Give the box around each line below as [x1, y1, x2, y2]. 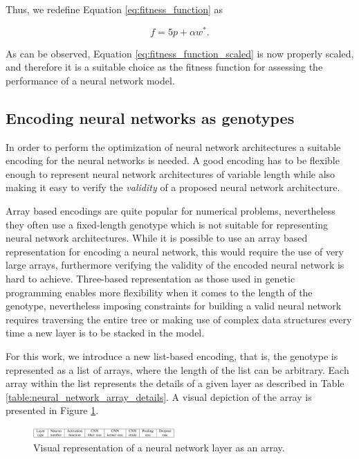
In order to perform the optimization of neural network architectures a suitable [6, 139, 341, 154]
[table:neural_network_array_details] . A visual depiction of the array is [6, 389, 312, 404]
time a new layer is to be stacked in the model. [6, 325, 205, 340]
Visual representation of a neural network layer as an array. [33, 440, 285, 454]
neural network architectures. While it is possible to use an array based [6, 231, 308, 245]
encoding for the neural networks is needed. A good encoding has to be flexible [6, 153, 340, 168]
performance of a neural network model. [6, 73, 175, 87]
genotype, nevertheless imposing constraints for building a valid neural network [6, 298, 342, 313]
